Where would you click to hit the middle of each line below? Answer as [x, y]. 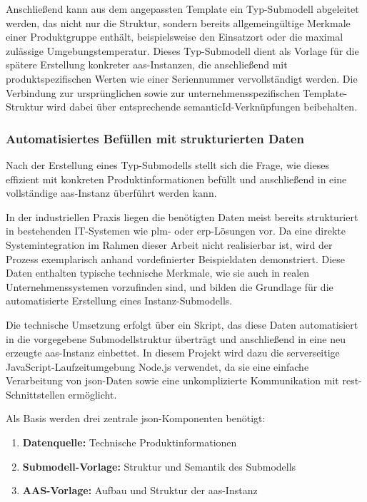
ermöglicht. [92, 394]
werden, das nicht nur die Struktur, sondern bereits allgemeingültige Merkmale [178, 22]
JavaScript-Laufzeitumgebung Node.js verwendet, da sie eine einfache [157, 366]
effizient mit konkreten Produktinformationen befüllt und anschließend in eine [176, 179]
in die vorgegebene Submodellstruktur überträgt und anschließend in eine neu [176, 338]
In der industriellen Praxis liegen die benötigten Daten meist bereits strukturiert [182, 216]
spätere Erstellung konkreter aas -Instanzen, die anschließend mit [147, 65]
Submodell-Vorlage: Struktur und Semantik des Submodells [159, 466]
